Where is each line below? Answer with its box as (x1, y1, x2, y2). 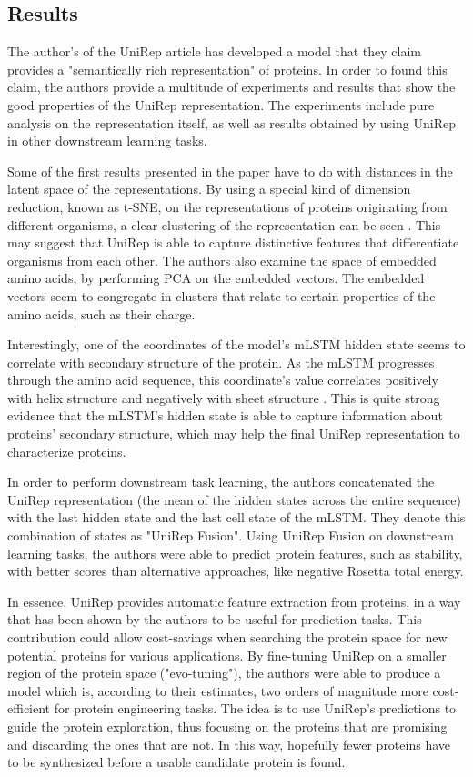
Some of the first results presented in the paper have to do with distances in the (7, 161, 453, 180)
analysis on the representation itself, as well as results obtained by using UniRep (7, 113, 456, 132)
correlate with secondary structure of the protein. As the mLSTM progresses (7, 352, 435, 371)
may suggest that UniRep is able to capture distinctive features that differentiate (7, 233, 459, 252)
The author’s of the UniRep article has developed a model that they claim (7, 42, 422, 61)
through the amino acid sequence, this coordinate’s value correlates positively (7, 370, 438, 389)
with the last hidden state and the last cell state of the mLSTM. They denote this (7, 508, 466, 527)
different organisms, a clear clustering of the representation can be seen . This (7, 215, 441, 234)
